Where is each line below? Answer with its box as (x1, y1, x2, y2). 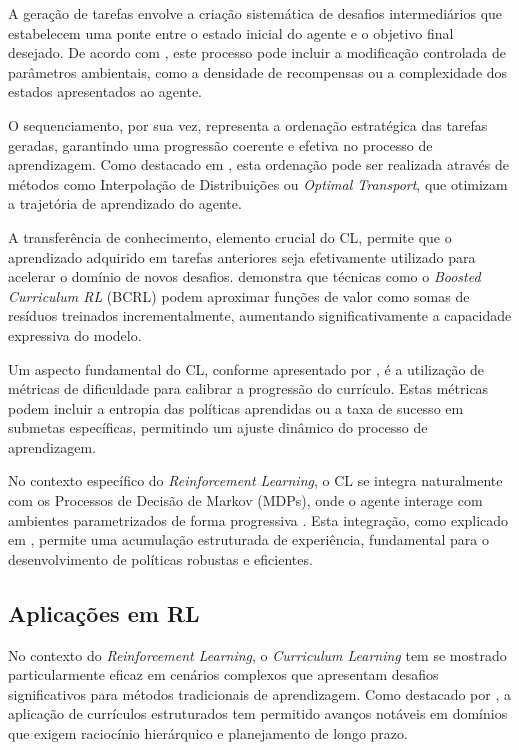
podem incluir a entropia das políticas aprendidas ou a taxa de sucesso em (8, 397, 464, 418)
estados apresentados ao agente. (8, 81, 202, 102)
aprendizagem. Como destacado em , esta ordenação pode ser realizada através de (8, 154, 509, 175)
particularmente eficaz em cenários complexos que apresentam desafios (8, 664, 439, 685)
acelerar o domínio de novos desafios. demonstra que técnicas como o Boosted (8, 266, 481, 287)
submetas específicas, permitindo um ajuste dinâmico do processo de (8, 417, 428, 438)
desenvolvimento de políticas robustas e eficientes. (8, 548, 313, 569)
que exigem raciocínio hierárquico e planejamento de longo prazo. (8, 723, 408, 744)
